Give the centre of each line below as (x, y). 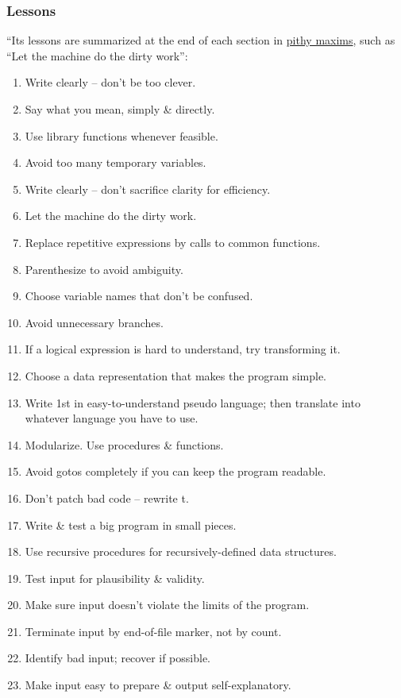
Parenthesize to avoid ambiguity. (104, 269)
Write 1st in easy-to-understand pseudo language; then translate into (193, 402)
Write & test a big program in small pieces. (131, 524)
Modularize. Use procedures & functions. (124, 444)
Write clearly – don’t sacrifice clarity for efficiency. (148, 189)
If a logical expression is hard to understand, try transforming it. (183, 349)
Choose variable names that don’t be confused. (139, 296)
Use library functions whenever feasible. (121, 135)
